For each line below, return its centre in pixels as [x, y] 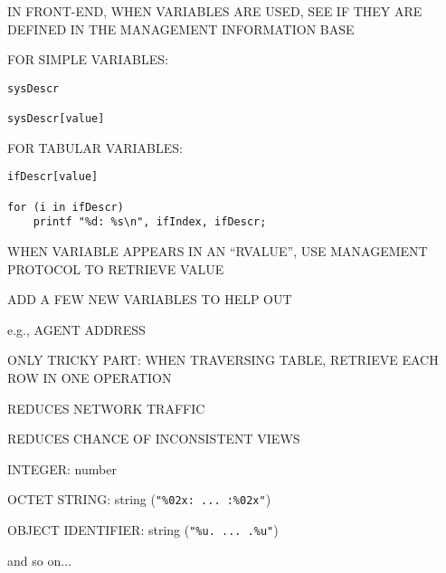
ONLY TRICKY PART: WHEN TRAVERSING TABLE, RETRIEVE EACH [223, 360]
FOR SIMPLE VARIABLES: [88, 59]
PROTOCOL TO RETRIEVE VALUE [116, 268]
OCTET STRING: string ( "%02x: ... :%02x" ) [139, 499]
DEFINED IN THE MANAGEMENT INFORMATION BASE [181, 29]
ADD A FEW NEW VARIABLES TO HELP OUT [150, 299]
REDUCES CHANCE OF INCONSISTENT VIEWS [154, 439]
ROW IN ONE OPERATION [90, 377]
